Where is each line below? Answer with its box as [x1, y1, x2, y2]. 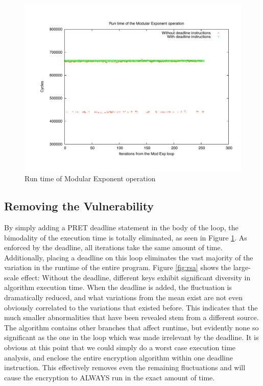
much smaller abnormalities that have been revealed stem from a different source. [4, 312, 259, 323]
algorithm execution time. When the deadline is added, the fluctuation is [4, 282, 232, 293]
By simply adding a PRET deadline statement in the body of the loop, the [4, 222, 238, 232]
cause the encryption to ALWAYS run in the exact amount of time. [4, 372, 215, 382]
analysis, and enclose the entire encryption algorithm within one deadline [4, 352, 233, 363]
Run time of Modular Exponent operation [25, 173, 156, 184]
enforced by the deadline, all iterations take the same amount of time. [4, 242, 223, 253]
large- [233, 262, 251, 273]
